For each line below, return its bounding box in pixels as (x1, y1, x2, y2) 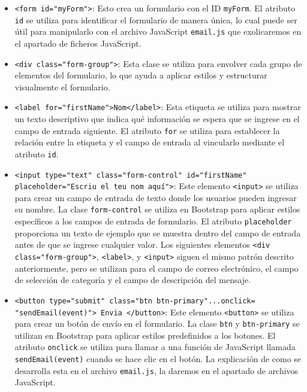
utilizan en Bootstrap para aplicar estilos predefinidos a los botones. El (14, 329, 276, 341)
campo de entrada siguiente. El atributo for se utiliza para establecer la (14, 124, 280, 136)
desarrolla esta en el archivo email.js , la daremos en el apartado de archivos (14, 364, 299, 376)
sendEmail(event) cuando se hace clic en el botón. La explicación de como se (14, 353, 302, 365)
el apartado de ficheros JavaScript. (14, 37, 142, 49)
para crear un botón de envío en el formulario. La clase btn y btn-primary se (14, 317, 300, 330)
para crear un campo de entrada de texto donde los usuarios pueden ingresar (14, 191, 297, 203)
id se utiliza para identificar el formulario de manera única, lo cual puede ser (14, 13, 297, 26)
